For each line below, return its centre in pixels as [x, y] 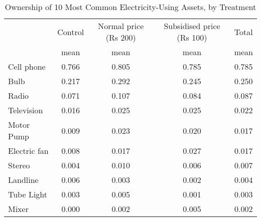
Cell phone [27, 66]
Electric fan [28, 151]
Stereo [19, 165]
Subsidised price [192, 26]
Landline [23, 180]
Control [71, 32]
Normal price [121, 26]
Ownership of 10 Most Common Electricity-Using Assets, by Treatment [130, 7]
